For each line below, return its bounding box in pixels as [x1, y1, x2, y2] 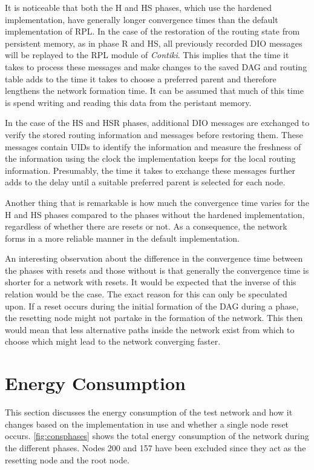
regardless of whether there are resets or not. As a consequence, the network [5, 220, 287, 233]
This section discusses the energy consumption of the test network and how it [5, 406, 293, 419]
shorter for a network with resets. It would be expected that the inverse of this [5, 276, 296, 288]
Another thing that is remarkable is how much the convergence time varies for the [5, 196, 309, 208]
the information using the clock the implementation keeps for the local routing [5, 152, 296, 165]
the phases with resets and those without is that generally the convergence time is [5, 263, 309, 276]
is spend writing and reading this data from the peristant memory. [5, 96, 252, 108]
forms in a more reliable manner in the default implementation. [5, 231, 240, 244]
